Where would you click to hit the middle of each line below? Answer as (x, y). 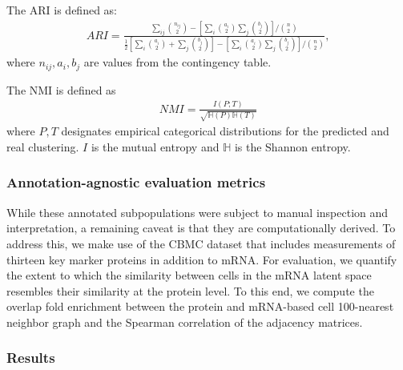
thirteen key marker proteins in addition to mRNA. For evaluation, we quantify (202, 259)
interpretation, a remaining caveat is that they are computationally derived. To (201, 228)
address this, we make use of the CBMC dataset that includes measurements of (201, 243)
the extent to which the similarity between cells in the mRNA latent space (189, 275)
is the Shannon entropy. (292, 146)
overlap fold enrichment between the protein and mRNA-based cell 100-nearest (200, 306)
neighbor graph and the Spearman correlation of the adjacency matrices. (185, 322)
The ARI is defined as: (62, 10)
